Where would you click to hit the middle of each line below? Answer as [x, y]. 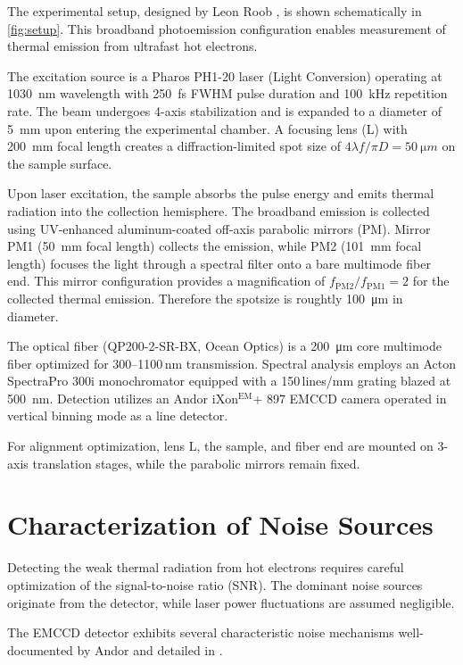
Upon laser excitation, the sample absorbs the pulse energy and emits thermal [221, 193]
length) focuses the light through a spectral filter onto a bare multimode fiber [219, 263]
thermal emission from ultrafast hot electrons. [132, 46]
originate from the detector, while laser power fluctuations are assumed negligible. [231, 602]
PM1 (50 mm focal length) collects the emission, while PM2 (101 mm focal [215, 246]
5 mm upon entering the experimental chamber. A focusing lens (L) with [207, 128]
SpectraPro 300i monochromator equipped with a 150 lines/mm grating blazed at [229, 381]
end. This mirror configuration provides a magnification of [166, 281]
